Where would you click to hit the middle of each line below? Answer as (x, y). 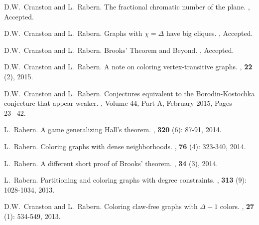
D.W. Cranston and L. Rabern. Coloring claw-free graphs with (101, 206)
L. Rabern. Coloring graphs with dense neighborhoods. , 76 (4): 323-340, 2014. (125, 146)
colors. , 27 (237, 206)
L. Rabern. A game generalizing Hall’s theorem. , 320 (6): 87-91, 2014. (113, 129)
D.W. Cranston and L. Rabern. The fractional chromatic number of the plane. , (127, 6)
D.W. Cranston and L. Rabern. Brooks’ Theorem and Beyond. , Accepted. (119, 50)
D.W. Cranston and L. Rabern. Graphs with (73, 33)
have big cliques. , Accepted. (209, 33)
